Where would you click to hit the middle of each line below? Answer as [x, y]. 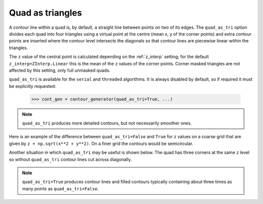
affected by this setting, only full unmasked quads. [60, 70]
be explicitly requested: [32, 86]
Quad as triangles [46, 13]
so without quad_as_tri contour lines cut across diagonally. [70, 159]
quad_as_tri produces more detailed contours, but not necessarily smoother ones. [107, 123]
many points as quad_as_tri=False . [60, 188]
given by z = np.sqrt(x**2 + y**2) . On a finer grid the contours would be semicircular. [101, 143]
